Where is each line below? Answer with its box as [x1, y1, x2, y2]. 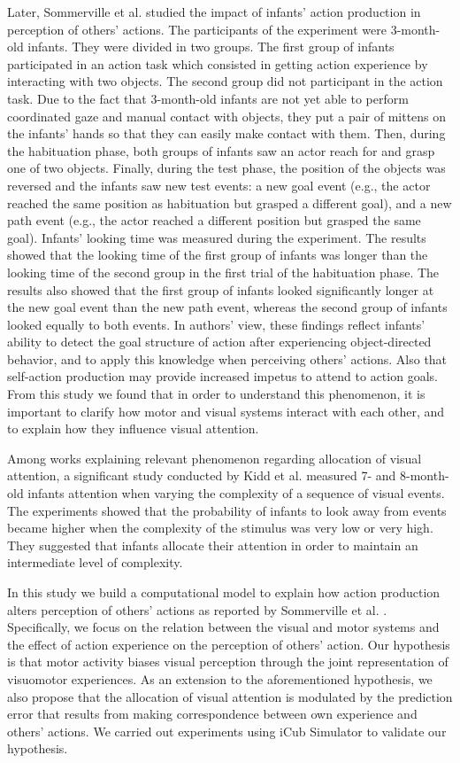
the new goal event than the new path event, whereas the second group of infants [7, 298, 448, 316]
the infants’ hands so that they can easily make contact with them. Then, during [7, 124, 446, 143]
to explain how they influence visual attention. [7, 419, 259, 438]
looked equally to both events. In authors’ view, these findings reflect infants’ [7, 315, 425, 333]
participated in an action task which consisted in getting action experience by [7, 54, 428, 73]
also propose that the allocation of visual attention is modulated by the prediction [7, 687, 453, 705]
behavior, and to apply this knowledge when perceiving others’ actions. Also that [7, 349, 448, 368]
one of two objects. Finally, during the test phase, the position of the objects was [7, 159, 446, 177]
